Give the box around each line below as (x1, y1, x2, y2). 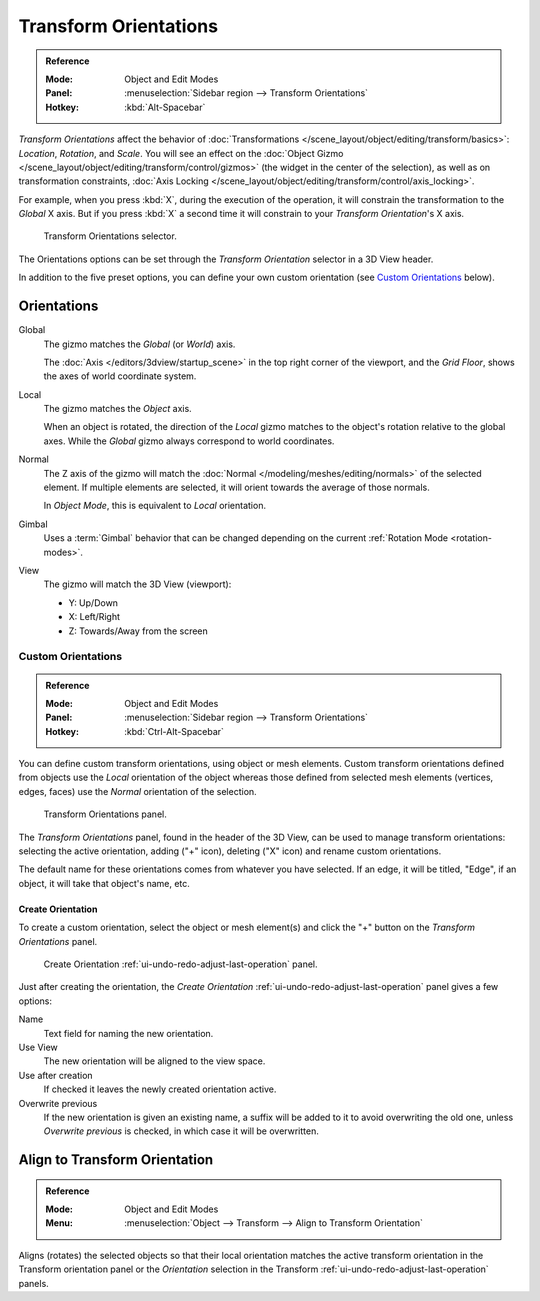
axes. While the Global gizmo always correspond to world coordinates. (43, 435, 335, 447)
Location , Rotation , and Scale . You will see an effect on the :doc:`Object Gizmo (18, 147, 344, 159)
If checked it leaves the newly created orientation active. (43, 1083, 277, 1095)
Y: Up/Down (68, 596, 119, 609)
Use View (18, 1041, 59, 1053)
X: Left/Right (68, 611, 120, 623)
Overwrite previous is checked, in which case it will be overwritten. (43, 1125, 319, 1137)
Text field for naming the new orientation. (43, 1027, 214, 1039)
